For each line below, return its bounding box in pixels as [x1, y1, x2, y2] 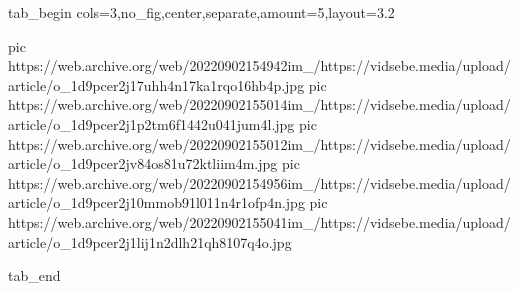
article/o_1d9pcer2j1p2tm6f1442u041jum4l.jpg [8, 113, 295, 134]
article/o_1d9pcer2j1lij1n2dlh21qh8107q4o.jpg [8, 231, 292, 252]
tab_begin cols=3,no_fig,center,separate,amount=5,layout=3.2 [8, 2, 395, 22]
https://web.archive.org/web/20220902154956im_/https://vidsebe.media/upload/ [8, 172, 511, 193]
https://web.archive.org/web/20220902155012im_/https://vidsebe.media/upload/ [8, 133, 511, 154]
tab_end [8, 265, 61, 286]
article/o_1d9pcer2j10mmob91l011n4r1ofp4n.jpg [8, 192, 305, 213]
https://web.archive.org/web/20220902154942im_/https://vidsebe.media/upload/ [8, 55, 511, 76]
